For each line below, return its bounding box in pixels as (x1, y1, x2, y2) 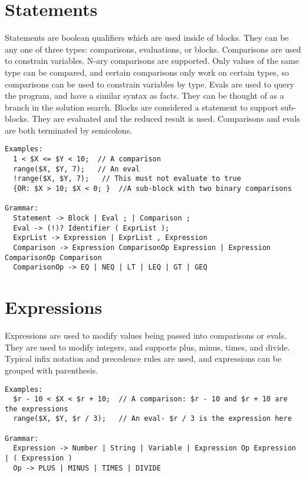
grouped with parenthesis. (5, 364, 98, 376)
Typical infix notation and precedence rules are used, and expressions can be (5, 352, 282, 365)
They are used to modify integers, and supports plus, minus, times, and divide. (5, 340, 290, 353)
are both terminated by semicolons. (5, 124, 133, 136)
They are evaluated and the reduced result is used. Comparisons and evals (32, 112, 300, 125)
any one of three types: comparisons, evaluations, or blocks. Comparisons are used (5, 43, 301, 55)
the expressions (5, 404, 68, 413)
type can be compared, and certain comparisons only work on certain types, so (5, 66, 289, 78)
